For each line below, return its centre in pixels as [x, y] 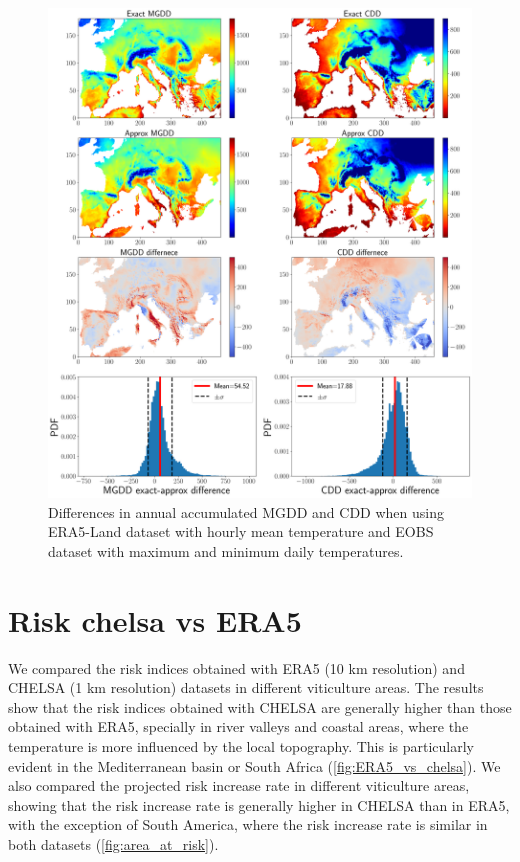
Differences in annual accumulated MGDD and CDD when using [246, 511]
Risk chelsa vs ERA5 [155, 619]
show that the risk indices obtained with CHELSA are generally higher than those [260, 706]
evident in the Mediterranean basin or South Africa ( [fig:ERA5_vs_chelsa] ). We [254, 765]
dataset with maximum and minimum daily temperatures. [226, 550]
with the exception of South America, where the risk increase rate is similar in [248, 824]
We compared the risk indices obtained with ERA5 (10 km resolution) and [236, 667]
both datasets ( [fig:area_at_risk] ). [113, 843]
